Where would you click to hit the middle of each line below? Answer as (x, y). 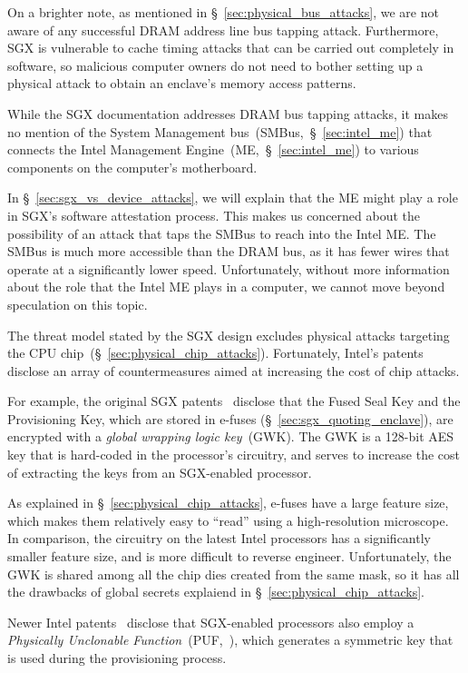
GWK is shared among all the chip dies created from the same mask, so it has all (234, 574)
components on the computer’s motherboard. (132, 167)
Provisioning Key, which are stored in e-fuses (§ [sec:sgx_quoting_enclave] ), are (230, 418)
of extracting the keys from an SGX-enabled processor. (160, 472)
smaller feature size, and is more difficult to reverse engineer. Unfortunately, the (229, 556)
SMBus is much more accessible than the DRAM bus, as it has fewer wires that (229, 251)
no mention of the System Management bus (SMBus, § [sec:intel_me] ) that (220, 131)
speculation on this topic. (78, 304)
